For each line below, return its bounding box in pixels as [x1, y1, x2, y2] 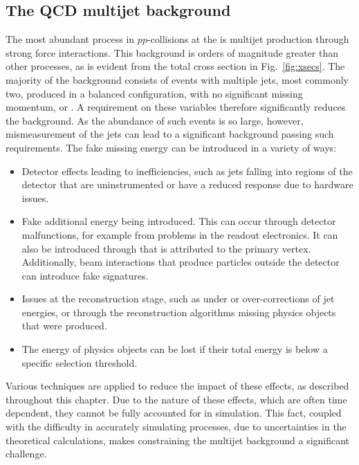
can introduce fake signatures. [21, 268, 149, 282]
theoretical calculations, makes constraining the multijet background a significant [6, 432, 350, 447]
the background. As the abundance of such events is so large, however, [6, 113, 304, 127]
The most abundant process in [6, 32, 135, 46]
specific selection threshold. [21, 355, 138, 370]
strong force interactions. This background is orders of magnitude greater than [6, 45, 338, 60]
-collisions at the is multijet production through [147, 32, 349, 46]
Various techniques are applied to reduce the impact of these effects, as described [6, 379, 349, 393]
